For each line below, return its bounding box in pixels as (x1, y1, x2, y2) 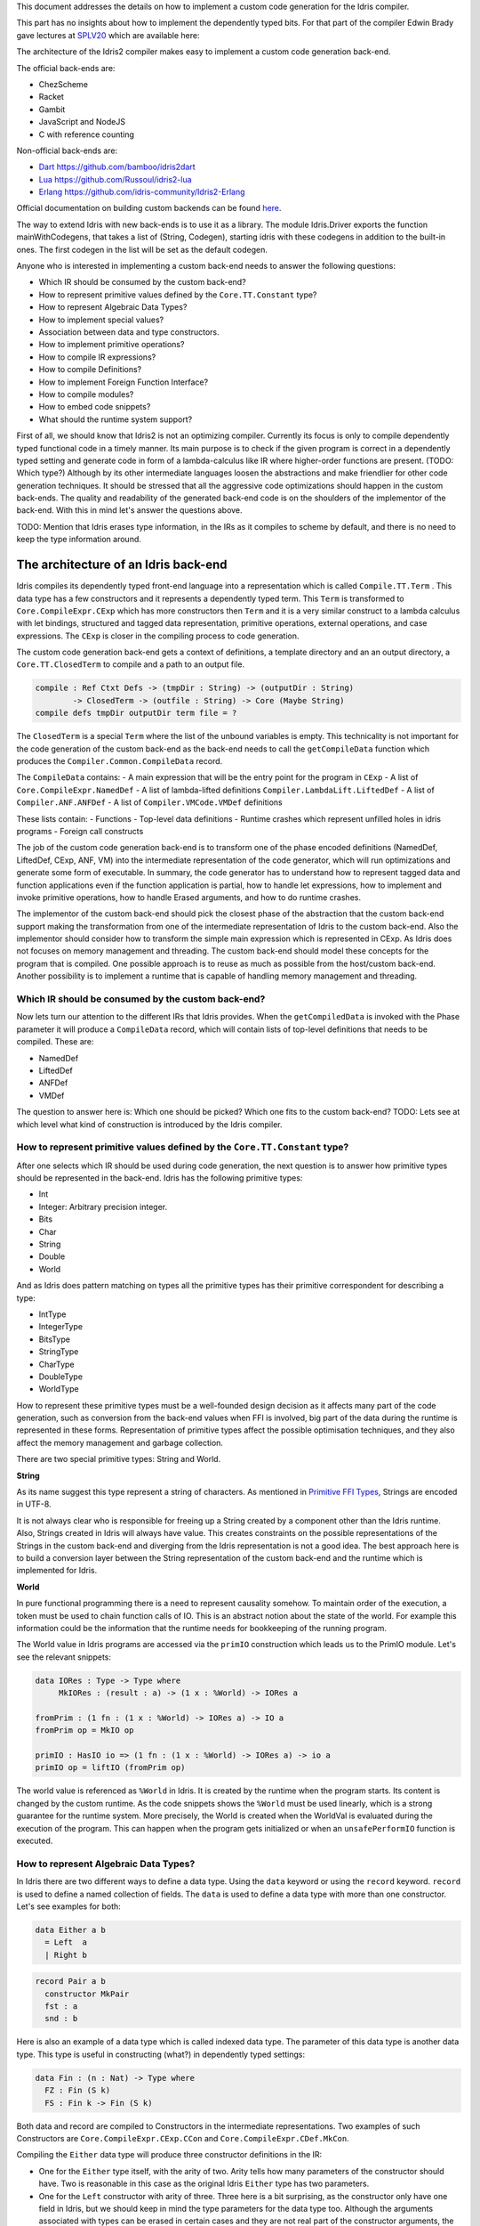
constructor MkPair (44, 1988, 130, 1999)
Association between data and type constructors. (38, 326, 220, 337)
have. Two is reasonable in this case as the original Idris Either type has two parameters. (38, 2178, 370, 2189)
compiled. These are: (16, 1036, 94, 1047)
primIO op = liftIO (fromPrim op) (35, 1763, 186, 1773)
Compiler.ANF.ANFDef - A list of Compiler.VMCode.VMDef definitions (16, 797, 284, 808)
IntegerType (38, 1321, 84, 1332)
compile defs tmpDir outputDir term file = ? (35, 708, 237, 719)
